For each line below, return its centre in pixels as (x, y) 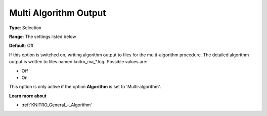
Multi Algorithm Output (58, 13)
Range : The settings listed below (43, 37)
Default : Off (22, 46)
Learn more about (28, 96)
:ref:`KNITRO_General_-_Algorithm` (57, 105)
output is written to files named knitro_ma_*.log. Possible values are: (78, 62)
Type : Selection (25, 28)
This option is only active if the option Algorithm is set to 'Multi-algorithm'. (85, 87)
